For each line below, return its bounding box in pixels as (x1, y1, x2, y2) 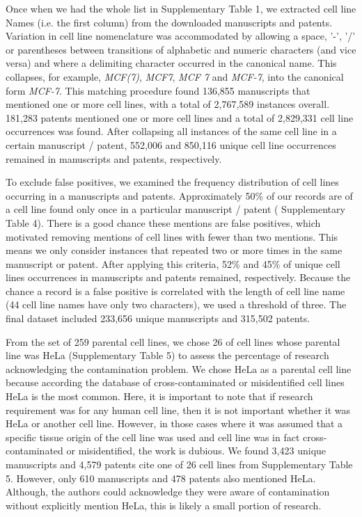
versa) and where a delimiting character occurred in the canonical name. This (6, 56, 337, 70)
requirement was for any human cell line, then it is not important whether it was (6, 402, 351, 417)
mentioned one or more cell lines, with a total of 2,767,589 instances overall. (6, 97, 330, 111)
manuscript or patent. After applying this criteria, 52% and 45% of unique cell (6, 256, 340, 271)
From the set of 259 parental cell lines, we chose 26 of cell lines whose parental (6, 334, 340, 349)
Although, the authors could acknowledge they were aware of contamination (6, 484, 330, 499)
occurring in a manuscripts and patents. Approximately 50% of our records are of (6, 188, 353, 202)
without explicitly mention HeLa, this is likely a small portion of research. (6, 498, 322, 512)
